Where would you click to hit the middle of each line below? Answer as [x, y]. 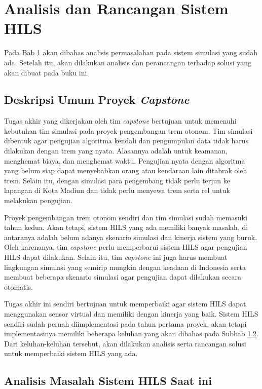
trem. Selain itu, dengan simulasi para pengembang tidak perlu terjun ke [117, 180]
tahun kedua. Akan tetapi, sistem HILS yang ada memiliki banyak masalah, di [126, 227]
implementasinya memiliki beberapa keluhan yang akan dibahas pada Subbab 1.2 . [131, 334]
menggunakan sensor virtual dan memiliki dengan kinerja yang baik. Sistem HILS [131, 313]
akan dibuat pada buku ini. [47, 72]
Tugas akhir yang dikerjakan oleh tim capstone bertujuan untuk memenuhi [120, 121]
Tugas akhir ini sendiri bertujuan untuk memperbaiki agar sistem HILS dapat [125, 304]
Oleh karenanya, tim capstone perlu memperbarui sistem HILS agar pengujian [126, 247]
